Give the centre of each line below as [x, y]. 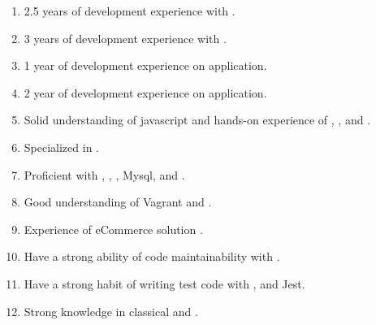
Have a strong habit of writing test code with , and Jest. [164, 283]
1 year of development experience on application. [145, 65]
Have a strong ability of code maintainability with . [152, 256]
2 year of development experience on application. [145, 92]
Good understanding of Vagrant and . [118, 202]
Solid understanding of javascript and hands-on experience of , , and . [197, 120]
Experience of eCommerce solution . [113, 229]
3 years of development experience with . [125, 38]
